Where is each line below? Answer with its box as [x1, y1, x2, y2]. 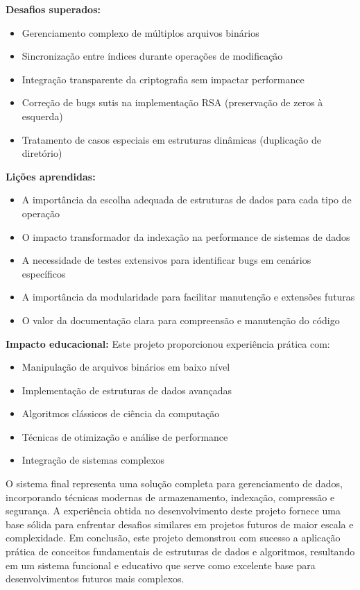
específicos [22, 266, 66, 280]
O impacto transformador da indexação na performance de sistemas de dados [22, 229, 350, 244]
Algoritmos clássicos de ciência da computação [22, 406, 220, 421]
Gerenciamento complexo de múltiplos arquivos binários [22, 25, 259, 40]
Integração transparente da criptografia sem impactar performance [22, 71, 305, 86]
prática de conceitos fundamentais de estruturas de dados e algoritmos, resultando [6, 544, 355, 559]
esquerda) [22, 108, 63, 123]
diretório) [22, 146, 62, 160]
